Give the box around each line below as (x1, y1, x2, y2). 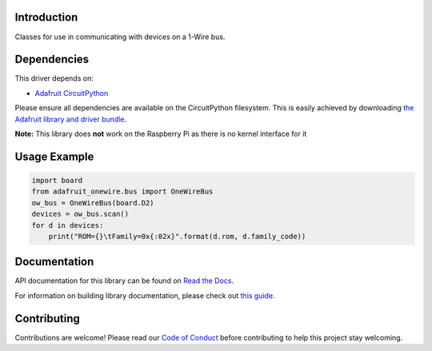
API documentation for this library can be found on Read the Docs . (14, 276, 234, 285)
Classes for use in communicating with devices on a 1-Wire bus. (14, 32, 226, 42)
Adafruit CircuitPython (34, 88, 109, 98)
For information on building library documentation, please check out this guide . (14, 290, 275, 300)
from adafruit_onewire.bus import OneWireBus (31, 187, 214, 196)
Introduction (14, 10, 78, 24)
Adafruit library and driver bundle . (14, 114, 127, 124)
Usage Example (14, 150, 94, 163)
